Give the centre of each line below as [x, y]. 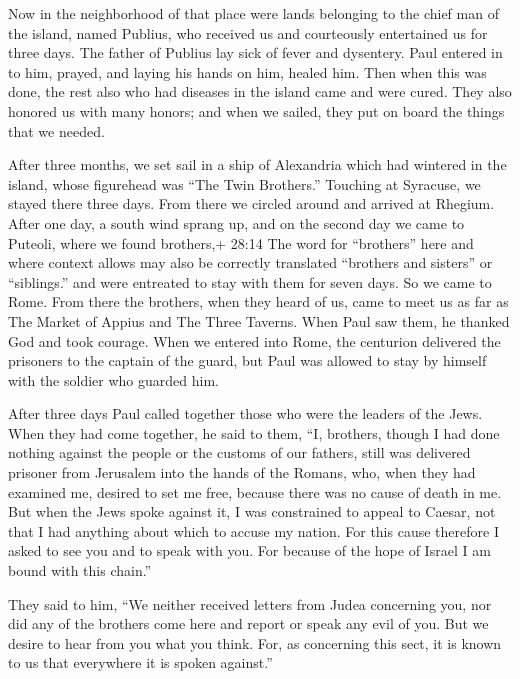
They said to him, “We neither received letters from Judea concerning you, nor [250, 603]
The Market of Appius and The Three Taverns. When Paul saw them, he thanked [259, 320]
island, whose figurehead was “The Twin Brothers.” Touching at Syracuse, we [244, 183]
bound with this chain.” [80, 570]
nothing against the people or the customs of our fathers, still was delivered [239, 452]
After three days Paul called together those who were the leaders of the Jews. [245, 413]
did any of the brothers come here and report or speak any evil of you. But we [248, 623]
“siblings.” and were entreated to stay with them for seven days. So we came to [250, 281]
